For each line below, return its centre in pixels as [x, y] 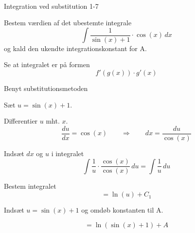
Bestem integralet [30, 186]
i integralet [68, 153]
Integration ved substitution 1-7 [51, 6]
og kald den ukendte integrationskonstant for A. [75, 48]
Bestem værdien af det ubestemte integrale [68, 22]
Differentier [21, 121]
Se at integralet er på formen [47, 64]
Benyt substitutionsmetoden [46, 88]
